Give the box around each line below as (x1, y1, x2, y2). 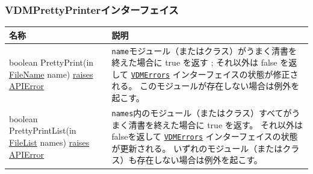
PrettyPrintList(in (9, 124, 76, 137)
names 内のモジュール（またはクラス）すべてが (111, 106, 292, 119)
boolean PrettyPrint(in (9, 56, 94, 69)
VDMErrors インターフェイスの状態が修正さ (131, 67, 299, 80)
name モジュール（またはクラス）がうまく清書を (111, 44, 297, 57)
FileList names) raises (9, 135, 90, 148)
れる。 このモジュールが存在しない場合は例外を (111, 79, 300, 92)
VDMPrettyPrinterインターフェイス (5, 2, 179, 17)
